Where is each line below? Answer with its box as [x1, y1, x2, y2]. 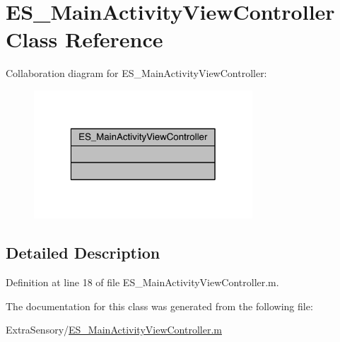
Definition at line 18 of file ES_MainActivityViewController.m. [6, 275, 279, 290]
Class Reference [6, 25, 163, 54]
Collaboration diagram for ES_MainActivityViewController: [6, 66, 267, 81]
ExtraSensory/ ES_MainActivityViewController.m [6, 322, 222, 337]
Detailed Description [6, 242, 160, 264]
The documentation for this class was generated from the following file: [6, 298, 313, 313]
